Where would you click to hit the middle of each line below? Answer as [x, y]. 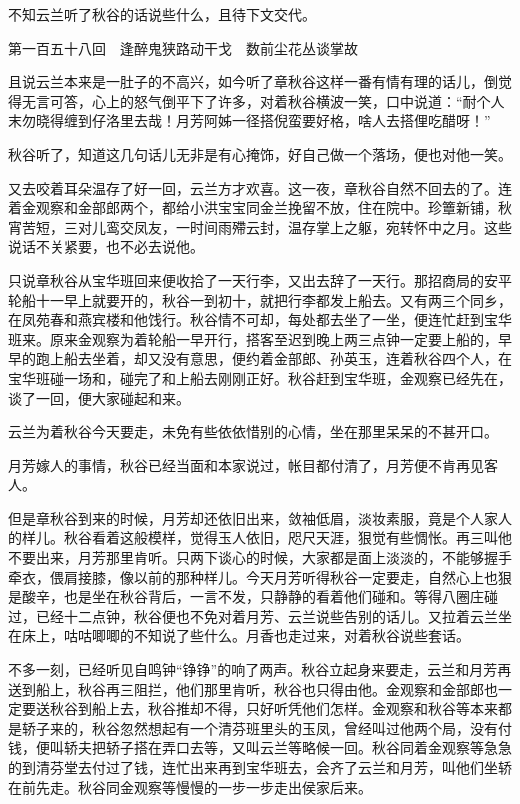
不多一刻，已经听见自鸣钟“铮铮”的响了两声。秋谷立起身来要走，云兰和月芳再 [260, 669]
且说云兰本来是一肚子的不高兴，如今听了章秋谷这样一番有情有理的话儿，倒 [253, 81]
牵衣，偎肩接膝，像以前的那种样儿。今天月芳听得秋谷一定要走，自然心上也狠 [260, 576]
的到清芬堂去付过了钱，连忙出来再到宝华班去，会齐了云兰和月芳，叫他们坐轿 [260, 767]
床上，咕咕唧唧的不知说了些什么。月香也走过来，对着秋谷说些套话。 [245, 635]
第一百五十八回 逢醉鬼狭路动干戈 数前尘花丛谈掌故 [183, 47]
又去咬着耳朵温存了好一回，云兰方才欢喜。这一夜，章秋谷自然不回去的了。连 [260, 187]
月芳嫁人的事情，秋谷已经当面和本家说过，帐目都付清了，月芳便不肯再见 [246, 464]
